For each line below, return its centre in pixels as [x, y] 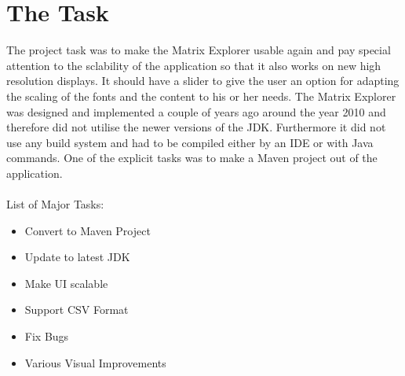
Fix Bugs [47, 336]
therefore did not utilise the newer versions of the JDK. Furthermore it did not [196, 127]
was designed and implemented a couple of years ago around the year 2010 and [196, 111]
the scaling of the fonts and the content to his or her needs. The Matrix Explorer [201, 96]
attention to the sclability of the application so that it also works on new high [194, 65]
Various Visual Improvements [95, 362]
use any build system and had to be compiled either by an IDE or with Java [190, 142]
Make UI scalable [66, 283]
